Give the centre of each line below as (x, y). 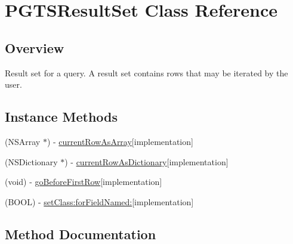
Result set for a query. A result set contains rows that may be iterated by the (146, 72)
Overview (35, 47)
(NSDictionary (31, 161)
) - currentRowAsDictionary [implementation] (146, 161)
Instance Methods (61, 117)
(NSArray (23, 141)
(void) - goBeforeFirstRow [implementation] (84, 182)
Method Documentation (81, 234)
